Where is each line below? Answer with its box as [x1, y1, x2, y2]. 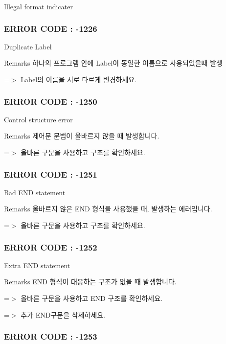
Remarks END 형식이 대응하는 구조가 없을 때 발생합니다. [4, 276, 177, 287]
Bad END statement [4, 187, 66, 197]
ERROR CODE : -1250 [4, 95, 97, 107]
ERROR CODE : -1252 [4, 241, 97, 253]
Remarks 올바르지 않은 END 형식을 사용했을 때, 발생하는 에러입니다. [4, 204, 212, 214]
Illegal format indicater [4, 1, 73, 11]
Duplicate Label [4, 41, 52, 51]
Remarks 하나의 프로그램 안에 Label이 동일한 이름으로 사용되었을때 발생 [4, 58, 223, 68]
